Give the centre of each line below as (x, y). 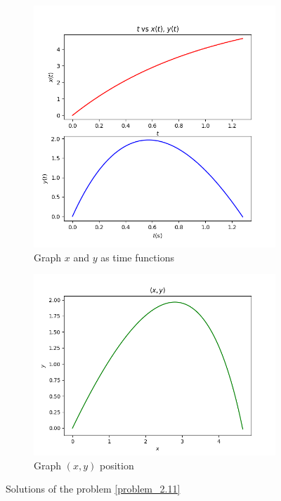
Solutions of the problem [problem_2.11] (93, 489)
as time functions (137, 257)
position (117, 465)
